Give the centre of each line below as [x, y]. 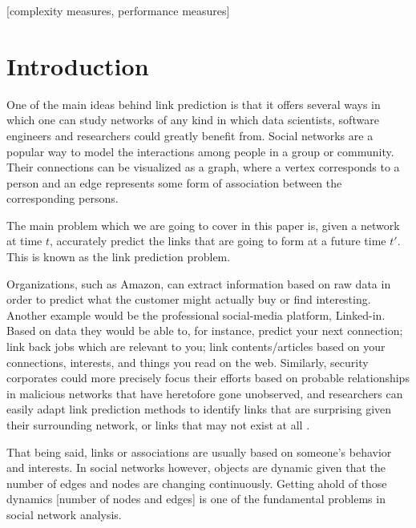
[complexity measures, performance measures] [118, 10]
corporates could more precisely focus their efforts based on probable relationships [208, 378]
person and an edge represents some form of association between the [174, 182]
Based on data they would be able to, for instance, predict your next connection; [205, 331]
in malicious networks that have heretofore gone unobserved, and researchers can [205, 393]
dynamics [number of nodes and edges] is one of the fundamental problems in [196, 499]
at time [24, 241]
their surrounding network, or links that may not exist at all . [158, 425]
